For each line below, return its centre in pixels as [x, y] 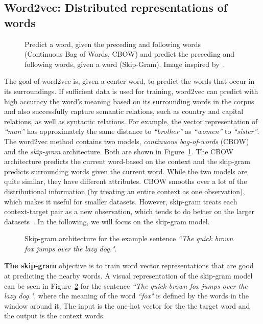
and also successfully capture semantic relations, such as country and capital [124, 111]
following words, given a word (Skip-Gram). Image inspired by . [125, 64]
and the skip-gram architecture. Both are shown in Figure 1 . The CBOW [119, 151]
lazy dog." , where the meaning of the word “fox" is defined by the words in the [126, 296]
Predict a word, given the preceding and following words [113, 44]
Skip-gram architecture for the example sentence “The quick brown [129, 238]
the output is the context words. [55, 316]
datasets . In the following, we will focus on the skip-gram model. [107, 221]
